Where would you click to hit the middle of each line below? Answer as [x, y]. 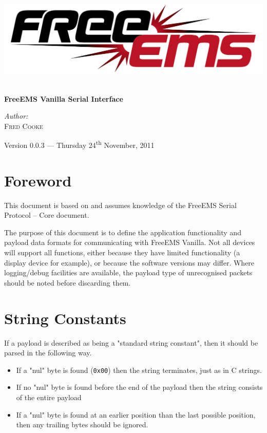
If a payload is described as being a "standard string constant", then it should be [131, 342]
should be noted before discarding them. [68, 282]
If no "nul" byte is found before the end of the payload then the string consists [139, 387]
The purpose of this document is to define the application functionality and [123, 232]
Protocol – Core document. [47, 215]
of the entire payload [49, 397]
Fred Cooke [24, 126]
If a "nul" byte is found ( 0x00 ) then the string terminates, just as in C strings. [139, 370]
